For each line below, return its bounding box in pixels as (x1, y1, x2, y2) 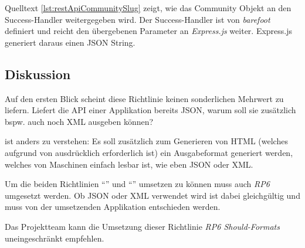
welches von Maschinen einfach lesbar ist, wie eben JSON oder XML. (5, 158, 253, 170)
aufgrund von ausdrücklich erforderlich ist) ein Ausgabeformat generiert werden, (5, 146, 293, 158)
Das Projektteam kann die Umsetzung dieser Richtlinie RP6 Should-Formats (5, 220, 280, 232)
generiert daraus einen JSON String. (5, 36, 135, 48)
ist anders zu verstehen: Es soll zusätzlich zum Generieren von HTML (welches (5, 135, 288, 147)
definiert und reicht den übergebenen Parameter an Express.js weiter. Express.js (5, 25, 293, 37)
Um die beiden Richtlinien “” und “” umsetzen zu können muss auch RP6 (5, 178, 270, 190)
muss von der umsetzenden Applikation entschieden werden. (5, 201, 221, 213)
